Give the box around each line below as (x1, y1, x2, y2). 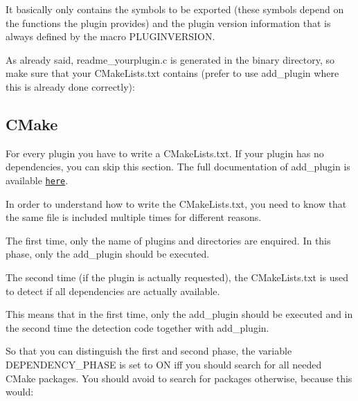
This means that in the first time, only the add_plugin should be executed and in (6, 307, 353, 321)
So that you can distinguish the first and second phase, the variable (6, 344, 292, 358)
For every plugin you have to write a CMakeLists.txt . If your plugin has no (6, 145, 324, 160)
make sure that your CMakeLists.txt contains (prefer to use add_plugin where (6, 66, 339, 80)
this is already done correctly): (6, 79, 135, 93)
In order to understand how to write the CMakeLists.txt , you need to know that (6, 196, 347, 211)
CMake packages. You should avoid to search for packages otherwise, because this (6, 371, 352, 385)
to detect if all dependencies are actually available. (6, 283, 220, 298)
